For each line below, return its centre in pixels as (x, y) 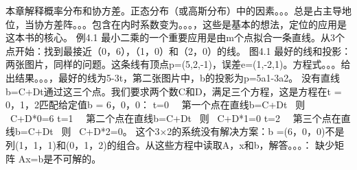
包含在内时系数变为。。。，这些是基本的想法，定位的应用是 (219, 24)
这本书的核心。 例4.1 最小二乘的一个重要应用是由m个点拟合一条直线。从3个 (175, 37)
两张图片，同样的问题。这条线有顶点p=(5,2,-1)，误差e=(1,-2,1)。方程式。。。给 (178, 64)
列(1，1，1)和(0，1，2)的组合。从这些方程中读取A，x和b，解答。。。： (159, 144)
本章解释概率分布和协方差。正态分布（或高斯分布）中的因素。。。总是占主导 (174, 10)
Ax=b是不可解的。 (60, 158)
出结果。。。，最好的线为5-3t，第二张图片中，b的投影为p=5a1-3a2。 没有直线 (173, 77)
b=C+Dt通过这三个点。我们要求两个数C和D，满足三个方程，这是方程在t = (174, 91)
